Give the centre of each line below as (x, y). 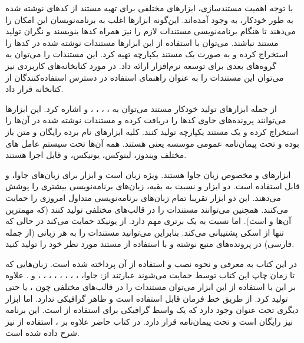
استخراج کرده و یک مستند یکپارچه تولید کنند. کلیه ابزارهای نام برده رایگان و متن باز (152, 131)
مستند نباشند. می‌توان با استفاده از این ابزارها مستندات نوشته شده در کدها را (142, 42)
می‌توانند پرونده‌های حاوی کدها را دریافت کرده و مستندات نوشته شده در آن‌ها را (146, 120)
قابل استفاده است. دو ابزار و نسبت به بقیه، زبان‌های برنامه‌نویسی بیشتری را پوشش (153, 186)
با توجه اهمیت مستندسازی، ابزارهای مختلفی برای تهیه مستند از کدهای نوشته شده (149, 8)
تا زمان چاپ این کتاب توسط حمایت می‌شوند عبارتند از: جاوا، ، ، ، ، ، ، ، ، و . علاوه (150, 275)
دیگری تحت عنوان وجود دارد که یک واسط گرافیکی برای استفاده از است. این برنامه (152, 310)
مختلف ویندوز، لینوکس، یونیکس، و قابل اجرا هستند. (96, 155)
